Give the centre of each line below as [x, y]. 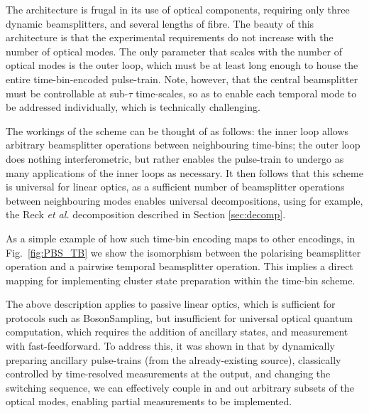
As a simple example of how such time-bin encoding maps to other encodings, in [181, 238]
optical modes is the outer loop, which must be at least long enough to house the [182, 65]
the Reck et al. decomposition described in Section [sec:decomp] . [146, 214]
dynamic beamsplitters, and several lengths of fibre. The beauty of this [160, 23]
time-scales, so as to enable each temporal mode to [246, 93]
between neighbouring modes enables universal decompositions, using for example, [184, 200]
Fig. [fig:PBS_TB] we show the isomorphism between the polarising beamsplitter [183, 252]
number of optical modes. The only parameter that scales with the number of [174, 51]
